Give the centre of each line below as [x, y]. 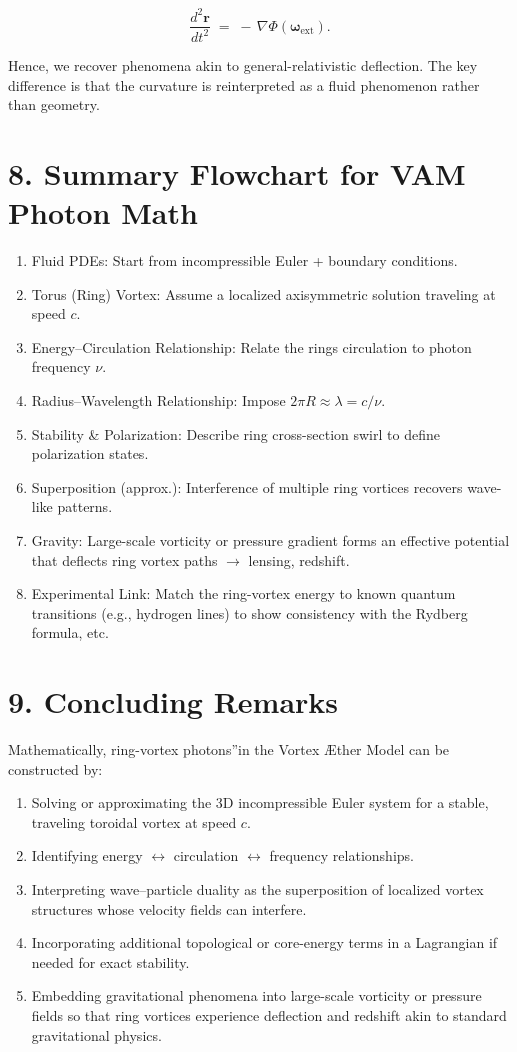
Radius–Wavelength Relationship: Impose [158, 399]
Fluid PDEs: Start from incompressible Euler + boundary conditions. [244, 260]
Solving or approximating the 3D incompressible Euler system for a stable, [260, 802]
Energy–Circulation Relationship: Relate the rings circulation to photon [251, 346]
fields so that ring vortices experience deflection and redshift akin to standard [269, 1014]
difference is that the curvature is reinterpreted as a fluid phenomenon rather [244, 84]
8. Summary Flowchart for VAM [237, 172]
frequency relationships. [341, 855]
